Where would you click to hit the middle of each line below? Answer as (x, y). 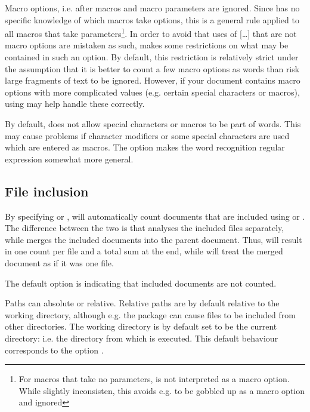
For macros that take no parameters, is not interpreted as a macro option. (154, 379)
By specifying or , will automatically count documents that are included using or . (155, 216)
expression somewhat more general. (69, 159)
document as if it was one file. (59, 262)
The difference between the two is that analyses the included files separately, (145, 228)
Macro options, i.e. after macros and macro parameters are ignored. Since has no (152, 8)
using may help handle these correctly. (75, 104)
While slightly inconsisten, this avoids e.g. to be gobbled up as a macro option (162, 390)
